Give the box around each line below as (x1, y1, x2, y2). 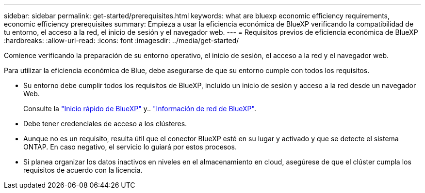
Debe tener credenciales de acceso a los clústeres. (23, 119, 187, 128)
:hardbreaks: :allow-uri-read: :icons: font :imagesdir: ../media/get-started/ (4, 36, 239, 45)
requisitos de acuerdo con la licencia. (23, 166, 143, 174)
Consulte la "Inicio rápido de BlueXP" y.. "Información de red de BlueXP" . (23, 104, 256, 113)
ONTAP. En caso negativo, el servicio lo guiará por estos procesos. (23, 143, 237, 151)
